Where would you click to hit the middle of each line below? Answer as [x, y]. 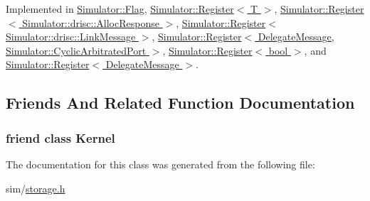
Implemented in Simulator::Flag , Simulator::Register [120, 9]
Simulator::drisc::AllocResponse [91, 22]
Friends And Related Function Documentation [180, 103]
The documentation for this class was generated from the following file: [160, 164]
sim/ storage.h [36, 188]
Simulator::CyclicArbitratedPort [76, 50]
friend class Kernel [60, 137]
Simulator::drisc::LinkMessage [71, 37]
